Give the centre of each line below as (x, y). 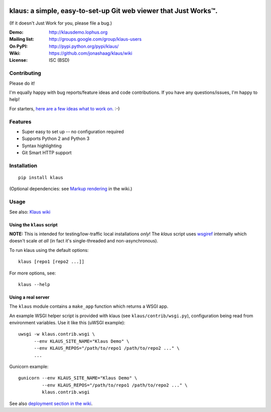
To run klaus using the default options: (49, 250)
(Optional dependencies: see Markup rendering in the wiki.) (71, 189)
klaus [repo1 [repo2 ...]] (51, 262)
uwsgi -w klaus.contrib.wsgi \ (57, 334)
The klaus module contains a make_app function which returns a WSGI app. (89, 307)
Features (20, 121)
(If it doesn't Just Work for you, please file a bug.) (61, 23)
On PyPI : (19, 46)
